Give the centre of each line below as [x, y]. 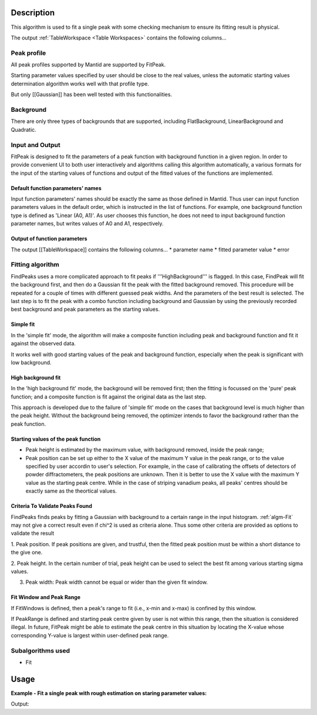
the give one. [27, 553]
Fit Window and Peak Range [46, 597]
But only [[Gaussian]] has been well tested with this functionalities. [92, 95]
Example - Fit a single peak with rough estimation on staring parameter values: [109, 693]
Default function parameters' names [56, 188]
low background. [31, 363]
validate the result [33, 533]
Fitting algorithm [35, 265]
